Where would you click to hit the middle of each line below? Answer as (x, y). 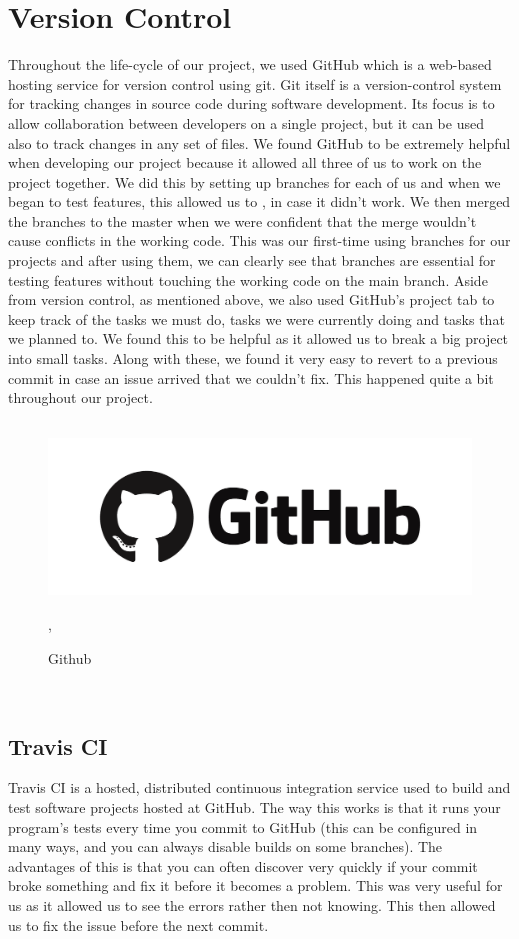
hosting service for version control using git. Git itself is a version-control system (255, 83)
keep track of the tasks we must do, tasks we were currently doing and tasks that (256, 318)
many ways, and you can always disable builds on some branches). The (225, 846)
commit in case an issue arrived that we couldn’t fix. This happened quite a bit (251, 377)
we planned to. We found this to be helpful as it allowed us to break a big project (258, 338)
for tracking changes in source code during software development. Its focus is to (251, 103)
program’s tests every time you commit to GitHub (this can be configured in (243, 826)
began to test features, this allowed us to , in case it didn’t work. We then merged (259, 201)
